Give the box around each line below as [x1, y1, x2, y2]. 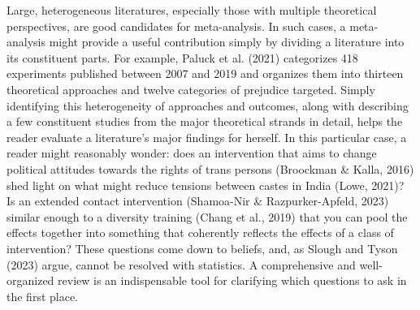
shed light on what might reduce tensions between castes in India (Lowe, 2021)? [6, 176, 405, 193]
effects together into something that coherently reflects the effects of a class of [6, 224, 394, 241]
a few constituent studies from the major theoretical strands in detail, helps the [6, 113, 403, 130]
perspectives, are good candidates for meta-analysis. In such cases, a [6, 17, 346, 34]
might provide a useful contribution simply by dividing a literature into [49, 33, 405, 50]
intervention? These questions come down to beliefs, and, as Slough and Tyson [6, 239, 398, 256]
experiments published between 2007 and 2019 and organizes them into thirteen [6, 65, 404, 82]
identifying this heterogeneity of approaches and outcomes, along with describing [6, 97, 409, 114]
